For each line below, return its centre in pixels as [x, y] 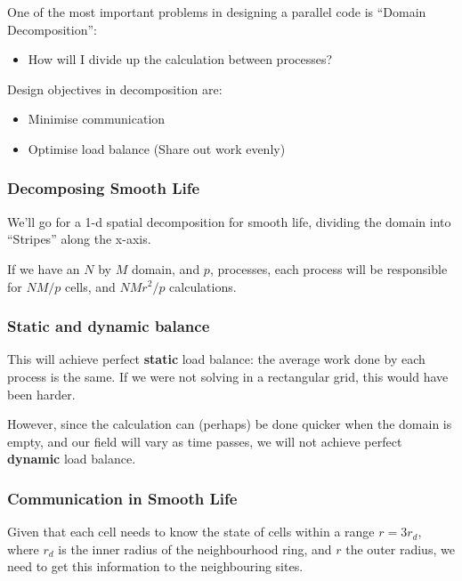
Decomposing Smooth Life [104, 188]
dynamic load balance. [72, 459]
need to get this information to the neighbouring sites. [155, 566]
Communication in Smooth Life [122, 498]
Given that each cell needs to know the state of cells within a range [191, 532]
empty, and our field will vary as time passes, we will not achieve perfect [205, 441]
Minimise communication [97, 119]
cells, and [90, 286]
